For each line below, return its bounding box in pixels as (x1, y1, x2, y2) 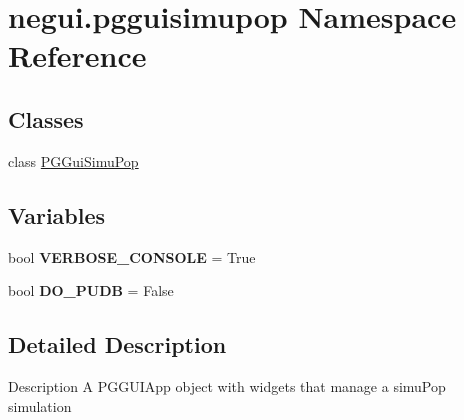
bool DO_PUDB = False (8, 280, 174, 301)
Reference (8, 35, 147, 76)
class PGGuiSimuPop (8, 150, 139, 171)
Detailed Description (8, 329, 227, 360)
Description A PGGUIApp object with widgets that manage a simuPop (8, 375, 446, 396)
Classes (8, 103, 84, 134)
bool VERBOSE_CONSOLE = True (8, 246, 256, 267)
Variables (8, 199, 106, 230)
